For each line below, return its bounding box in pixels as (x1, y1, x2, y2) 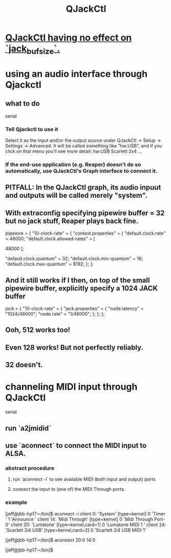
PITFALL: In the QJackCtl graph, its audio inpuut (5, 183, 161, 192)
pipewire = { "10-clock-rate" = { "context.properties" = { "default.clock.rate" (5, 230, 166, 236)
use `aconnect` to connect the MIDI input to (5, 441, 147, 450)
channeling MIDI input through (5, 381, 138, 392)
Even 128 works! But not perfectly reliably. (5, 343, 143, 352)
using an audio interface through (5, 68, 147, 79)
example (5, 499, 27, 506)
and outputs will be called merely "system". (5, 191, 147, 200)
